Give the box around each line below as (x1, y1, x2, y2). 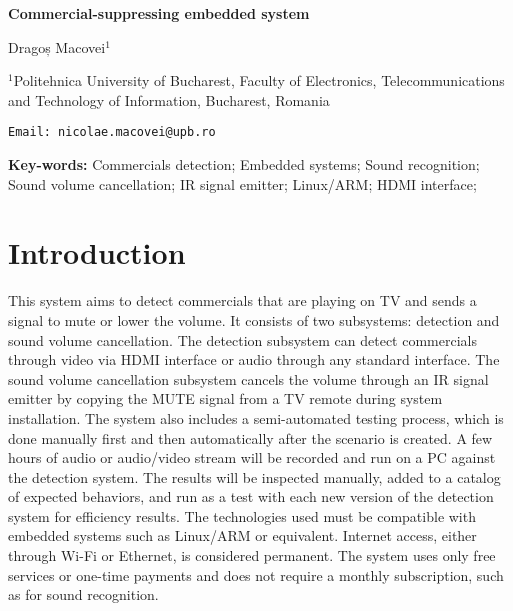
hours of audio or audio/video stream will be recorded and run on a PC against (8, 447, 496, 468)
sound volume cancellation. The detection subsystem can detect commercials (8, 329, 477, 350)
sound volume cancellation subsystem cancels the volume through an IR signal (8, 368, 489, 389)
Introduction (8, 232, 186, 273)
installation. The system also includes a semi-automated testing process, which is (8, 407, 504, 428)
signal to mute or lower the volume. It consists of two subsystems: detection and (8, 309, 500, 330)
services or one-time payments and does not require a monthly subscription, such (8, 564, 504, 585)
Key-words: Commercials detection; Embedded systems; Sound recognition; (8, 154, 480, 175)
